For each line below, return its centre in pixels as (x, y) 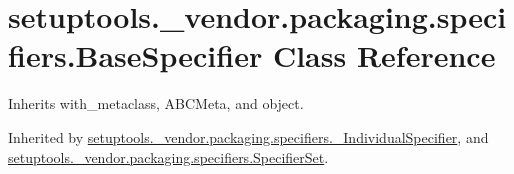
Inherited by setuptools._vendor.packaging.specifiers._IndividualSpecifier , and (248, 136)
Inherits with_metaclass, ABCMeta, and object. (156, 103)
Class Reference (384, 55)
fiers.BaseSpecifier (135, 55)
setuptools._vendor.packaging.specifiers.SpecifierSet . (168, 156)
